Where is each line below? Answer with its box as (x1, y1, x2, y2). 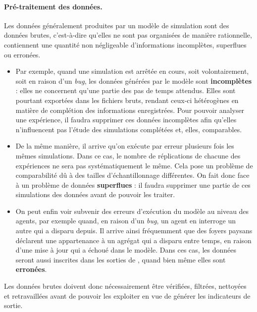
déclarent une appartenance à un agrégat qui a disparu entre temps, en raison (15, 235, 252, 245)
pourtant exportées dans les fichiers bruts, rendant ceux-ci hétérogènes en (15, 95, 239, 105)
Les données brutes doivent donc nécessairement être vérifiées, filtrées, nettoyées (4, 281, 247, 291)
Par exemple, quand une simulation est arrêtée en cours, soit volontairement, (15, 66, 249, 76)
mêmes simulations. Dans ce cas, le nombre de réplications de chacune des (15, 150, 241, 160)
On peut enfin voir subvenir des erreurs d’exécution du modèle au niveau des (15, 206, 249, 216)
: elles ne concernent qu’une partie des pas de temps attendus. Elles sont (15, 85, 236, 96)
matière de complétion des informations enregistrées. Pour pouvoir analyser (15, 104, 245, 115)
